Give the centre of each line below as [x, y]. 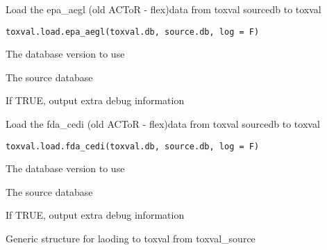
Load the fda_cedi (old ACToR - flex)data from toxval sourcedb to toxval [163, 124]
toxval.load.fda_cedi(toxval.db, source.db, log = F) [133, 146]
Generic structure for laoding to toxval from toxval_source [131, 239]
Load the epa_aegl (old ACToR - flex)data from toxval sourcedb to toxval [163, 9]
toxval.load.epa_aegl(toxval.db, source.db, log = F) [133, 32]
